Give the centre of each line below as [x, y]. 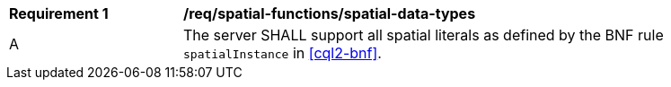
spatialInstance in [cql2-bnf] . [283, 53]
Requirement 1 [59, 13]
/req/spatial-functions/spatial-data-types [330, 13]
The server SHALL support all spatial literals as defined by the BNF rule [424, 35]
